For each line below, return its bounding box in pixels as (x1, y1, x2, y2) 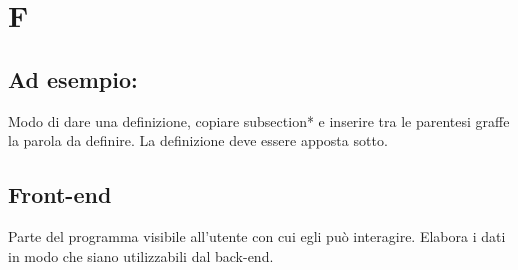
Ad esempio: (8, 63, 138, 94)
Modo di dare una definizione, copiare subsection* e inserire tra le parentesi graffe (8, 110, 510, 131)
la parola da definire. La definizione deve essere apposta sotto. (8, 130, 388, 151)
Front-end (8, 179, 112, 210)
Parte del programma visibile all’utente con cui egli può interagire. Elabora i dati (8, 225, 506, 246)
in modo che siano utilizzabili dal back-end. (8, 245, 274, 266)
